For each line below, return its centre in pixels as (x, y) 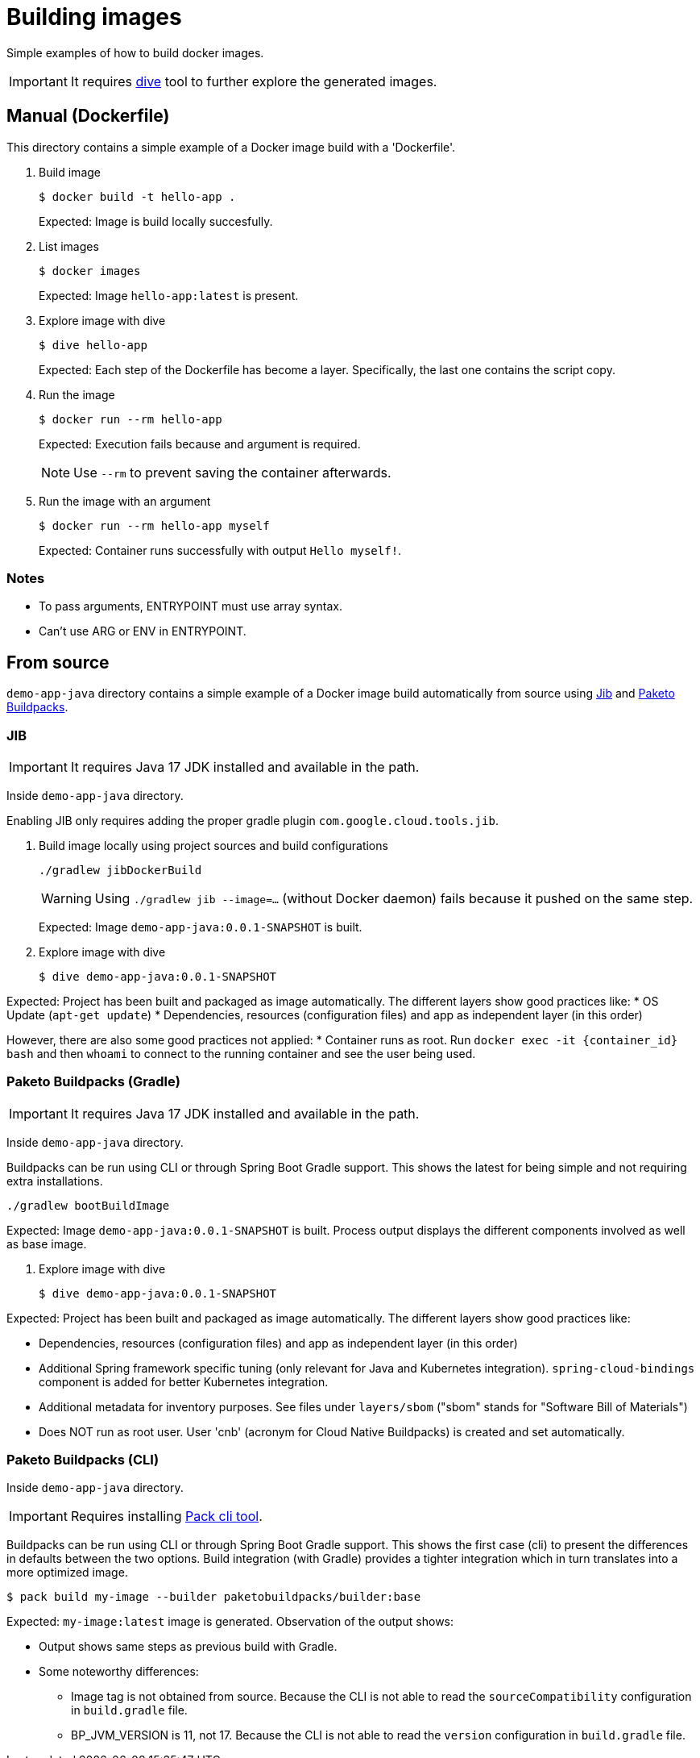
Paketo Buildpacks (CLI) (83, 1460)
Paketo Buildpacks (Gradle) (93, 1082)
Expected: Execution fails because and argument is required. (200, 444)
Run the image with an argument (125, 501)
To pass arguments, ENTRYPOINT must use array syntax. (191, 606)
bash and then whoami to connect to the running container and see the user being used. (241, 1053)
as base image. (47, 1244)
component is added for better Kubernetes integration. (184, 1381)
